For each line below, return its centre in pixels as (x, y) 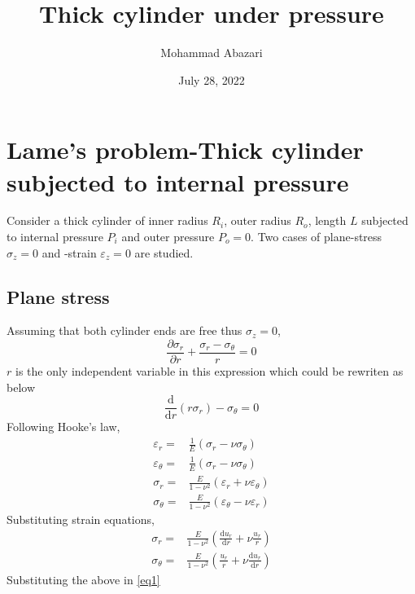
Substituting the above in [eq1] (83, 579)
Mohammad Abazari (212, 53)
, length (327, 220)
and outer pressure (168, 237)
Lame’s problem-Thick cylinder (185, 150)
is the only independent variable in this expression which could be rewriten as (209, 371)
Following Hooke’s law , (63, 427)
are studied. (164, 252)
